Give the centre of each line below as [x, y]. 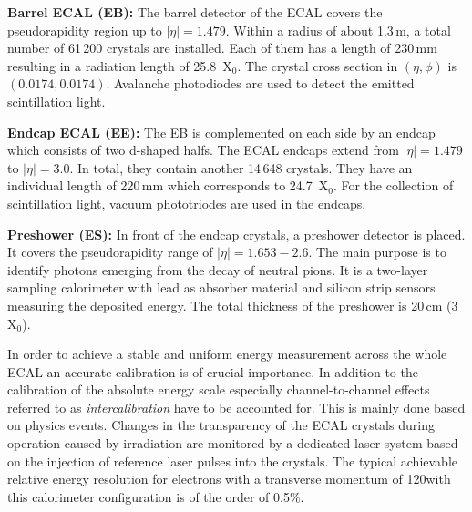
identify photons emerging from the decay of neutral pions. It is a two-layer [218, 269]
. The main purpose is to [377, 252]
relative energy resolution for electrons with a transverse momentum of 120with [229, 479]
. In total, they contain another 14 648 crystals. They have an [241, 167]
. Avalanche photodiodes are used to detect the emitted [260, 83]
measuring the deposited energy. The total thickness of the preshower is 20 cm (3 [233, 305]
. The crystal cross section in [318, 65]
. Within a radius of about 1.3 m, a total [338, 30]
